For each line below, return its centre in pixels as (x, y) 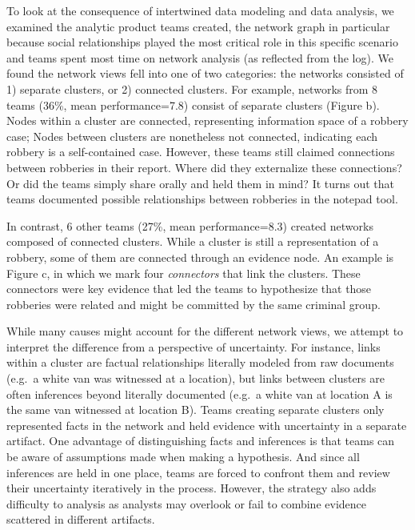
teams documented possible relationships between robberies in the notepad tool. (202, 199)
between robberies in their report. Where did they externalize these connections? (204, 167)
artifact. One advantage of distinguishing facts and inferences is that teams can (201, 441)
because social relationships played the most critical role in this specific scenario (202, 42)
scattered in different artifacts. (81, 519)
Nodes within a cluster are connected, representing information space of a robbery (207, 120)
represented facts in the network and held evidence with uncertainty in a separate (207, 425)
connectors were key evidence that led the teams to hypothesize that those (189, 289)
